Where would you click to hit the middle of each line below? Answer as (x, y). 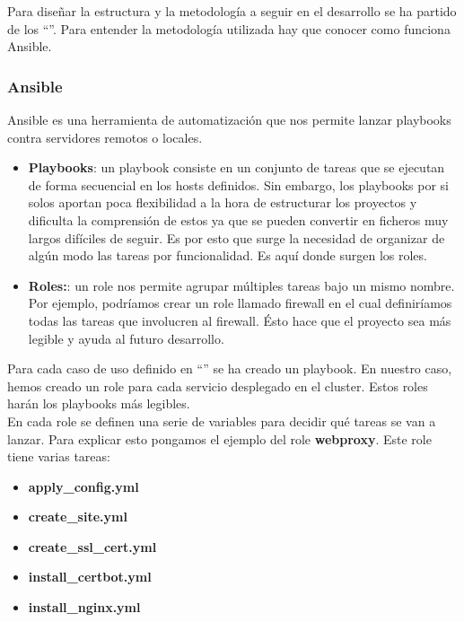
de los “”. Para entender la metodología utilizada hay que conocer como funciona (229, 28)
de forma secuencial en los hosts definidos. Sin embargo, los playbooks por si (238, 184)
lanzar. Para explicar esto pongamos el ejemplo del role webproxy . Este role (219, 438)
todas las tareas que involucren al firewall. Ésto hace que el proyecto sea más (240, 320)
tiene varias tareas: (59, 456)
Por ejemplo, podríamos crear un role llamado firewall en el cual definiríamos (240, 303)
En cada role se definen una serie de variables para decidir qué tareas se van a (222, 421)
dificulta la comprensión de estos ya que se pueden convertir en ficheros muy (238, 219)
